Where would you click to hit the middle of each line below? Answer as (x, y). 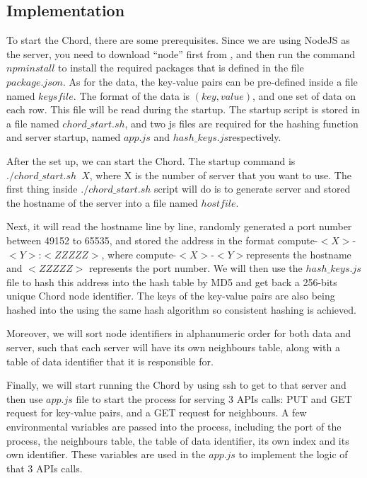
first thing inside (42, 189)
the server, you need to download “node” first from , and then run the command (181, 53)
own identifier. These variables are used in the (106, 454)
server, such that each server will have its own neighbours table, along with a (173, 347)
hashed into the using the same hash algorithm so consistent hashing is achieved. (181, 309)
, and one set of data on (304, 95)
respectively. (255, 137)
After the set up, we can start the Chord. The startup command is (151, 160)
